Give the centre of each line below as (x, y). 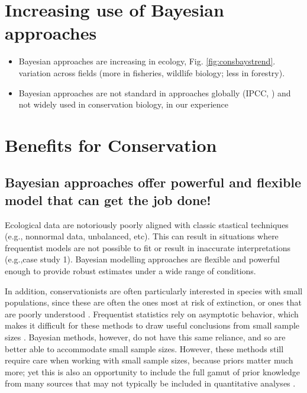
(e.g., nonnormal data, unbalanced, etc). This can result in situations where (142, 236)
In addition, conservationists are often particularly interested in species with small (154, 290)
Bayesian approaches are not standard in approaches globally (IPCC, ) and (155, 92)
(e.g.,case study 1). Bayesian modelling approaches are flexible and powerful (142, 259)
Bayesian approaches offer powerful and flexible (153, 182)
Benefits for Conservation (111, 144)
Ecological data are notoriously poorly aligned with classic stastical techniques (147, 224)
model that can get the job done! (108, 199)
